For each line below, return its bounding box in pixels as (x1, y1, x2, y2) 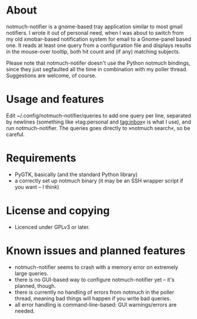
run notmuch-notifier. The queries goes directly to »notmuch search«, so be (6, 124, 191, 131)
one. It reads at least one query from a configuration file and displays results (6, 42, 191, 49)
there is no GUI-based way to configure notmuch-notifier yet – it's (14, 276, 175, 283)
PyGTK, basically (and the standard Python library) (14, 171, 138, 178)
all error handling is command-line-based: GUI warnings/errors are (14, 301, 177, 308)
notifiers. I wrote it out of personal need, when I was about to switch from (6, 29, 184, 36)
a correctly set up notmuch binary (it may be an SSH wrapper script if (14, 177, 183, 184)
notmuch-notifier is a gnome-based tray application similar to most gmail (6, 23, 183, 30)
